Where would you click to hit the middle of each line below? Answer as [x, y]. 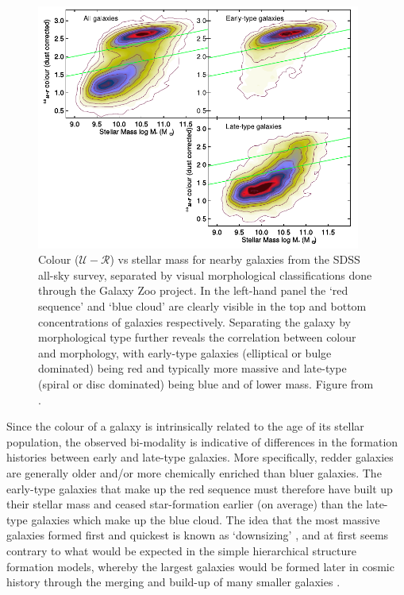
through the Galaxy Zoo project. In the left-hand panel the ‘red [193, 290]
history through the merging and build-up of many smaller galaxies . [173, 582]
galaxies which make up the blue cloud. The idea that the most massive [206, 519]
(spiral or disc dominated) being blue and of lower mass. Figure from [206, 384]
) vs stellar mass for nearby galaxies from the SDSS [235, 259]
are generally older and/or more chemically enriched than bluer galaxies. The [194, 472]
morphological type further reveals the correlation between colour [197, 337]
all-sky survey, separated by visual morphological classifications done [205, 274]
